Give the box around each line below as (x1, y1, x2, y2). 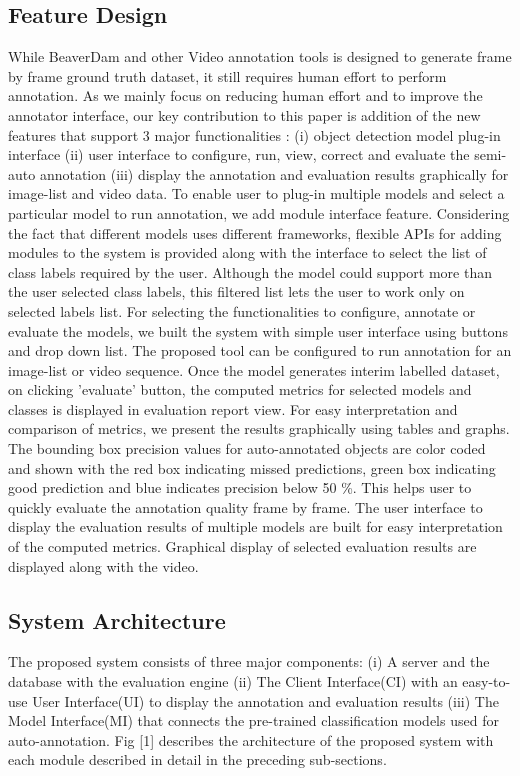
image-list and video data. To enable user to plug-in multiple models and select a (8, 183, 505, 204)
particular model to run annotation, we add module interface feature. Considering (8, 202, 510, 223)
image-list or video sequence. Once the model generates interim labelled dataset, (8, 359, 500, 380)
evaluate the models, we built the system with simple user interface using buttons (8, 320, 508, 341)
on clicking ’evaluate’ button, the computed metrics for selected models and (8, 379, 472, 400)
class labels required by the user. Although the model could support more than (8, 261, 492, 282)
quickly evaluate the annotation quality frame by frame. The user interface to (8, 496, 483, 517)
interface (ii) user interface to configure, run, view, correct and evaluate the (8, 144, 470, 165)
